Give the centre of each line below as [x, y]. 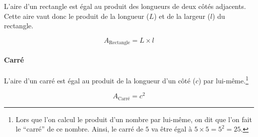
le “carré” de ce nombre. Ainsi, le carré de [79, 129]
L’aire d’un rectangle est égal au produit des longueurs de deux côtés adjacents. [125, 6]
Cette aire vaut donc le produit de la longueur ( [77, 16]
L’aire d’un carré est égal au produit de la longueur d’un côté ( [100, 80]
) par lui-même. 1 [223, 80]
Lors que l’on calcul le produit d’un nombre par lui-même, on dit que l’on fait [134, 119]
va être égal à [172, 129]
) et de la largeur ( [182, 16]
